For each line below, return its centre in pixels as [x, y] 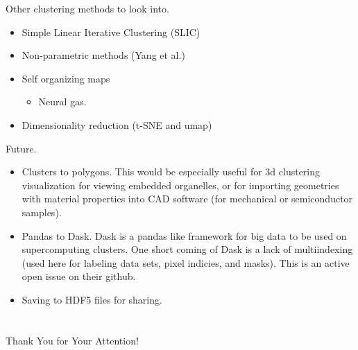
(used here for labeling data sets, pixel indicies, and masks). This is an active [186, 262]
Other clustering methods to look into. [87, 8]
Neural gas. [62, 102]
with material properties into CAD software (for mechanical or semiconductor [187, 199]
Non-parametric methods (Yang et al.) [103, 55]
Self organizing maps [66, 78]
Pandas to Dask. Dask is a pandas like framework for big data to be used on [184, 235]
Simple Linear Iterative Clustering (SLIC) [111, 32]
